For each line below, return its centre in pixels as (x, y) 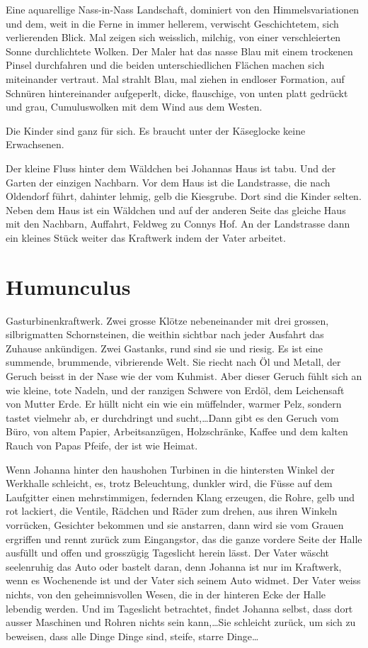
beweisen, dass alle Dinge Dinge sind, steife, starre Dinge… (132, 636)
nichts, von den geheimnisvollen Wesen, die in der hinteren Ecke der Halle (166, 594)
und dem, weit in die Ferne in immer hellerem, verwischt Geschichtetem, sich (172, 23)
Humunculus (68, 286)
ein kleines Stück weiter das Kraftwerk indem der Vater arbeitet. (146, 237)
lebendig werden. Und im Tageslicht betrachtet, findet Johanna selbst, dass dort (179, 608)
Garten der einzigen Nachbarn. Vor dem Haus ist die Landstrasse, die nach (168, 182)
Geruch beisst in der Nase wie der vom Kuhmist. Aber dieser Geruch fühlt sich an (184, 376)
